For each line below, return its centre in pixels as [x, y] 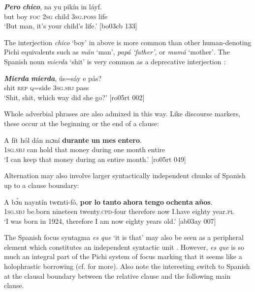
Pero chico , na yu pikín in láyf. [53, 6]
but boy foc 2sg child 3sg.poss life [56, 16]
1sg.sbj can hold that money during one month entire [85, 149]
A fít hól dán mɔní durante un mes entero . [73, 140]
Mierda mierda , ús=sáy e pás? [53, 78]
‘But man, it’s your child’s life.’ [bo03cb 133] [71, 26]
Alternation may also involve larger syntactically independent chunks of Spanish [125, 175]
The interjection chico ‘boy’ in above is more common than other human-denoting [128, 42]
